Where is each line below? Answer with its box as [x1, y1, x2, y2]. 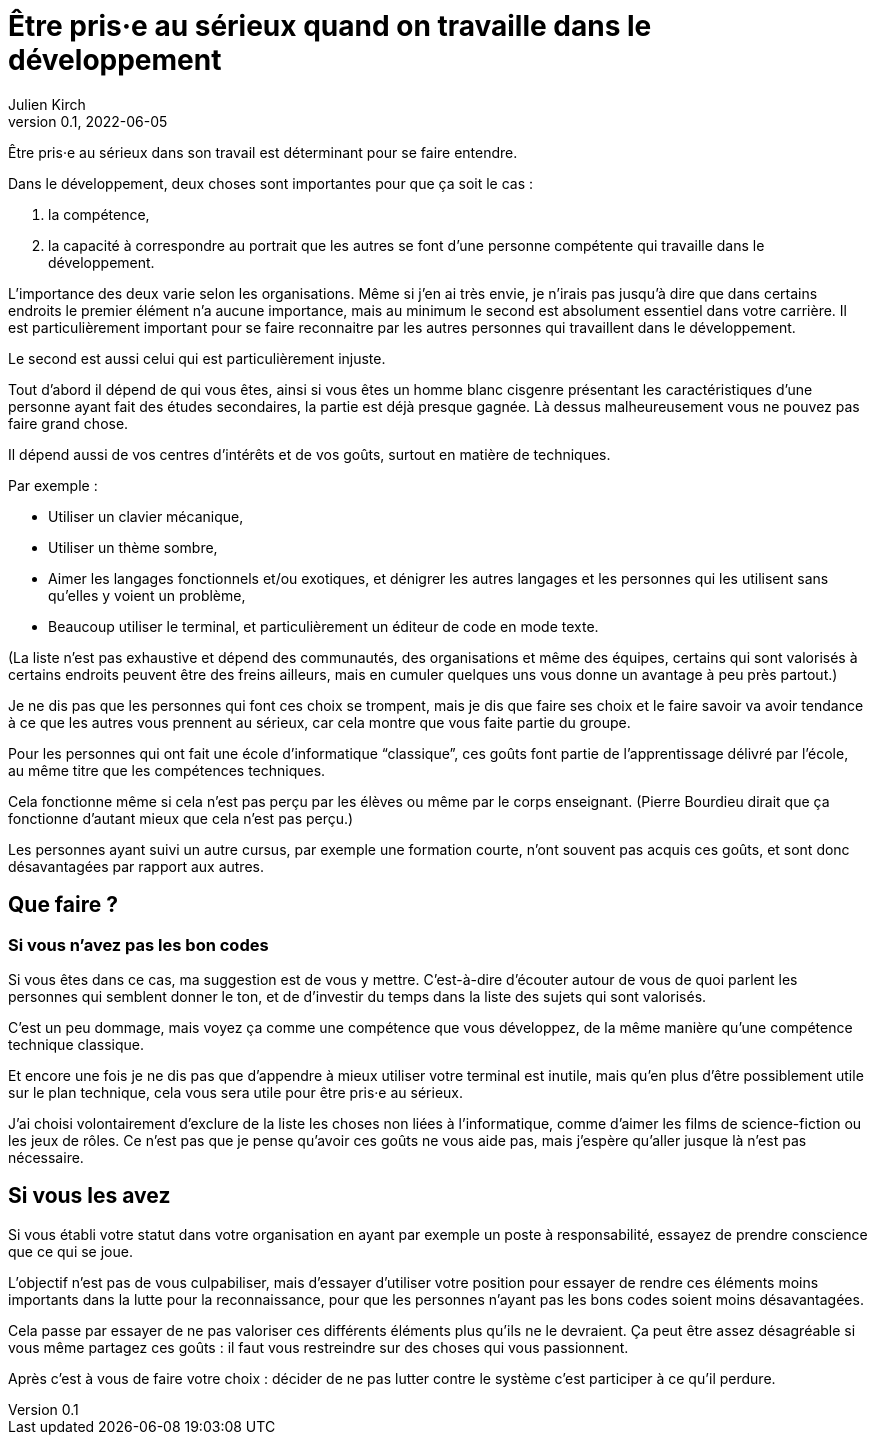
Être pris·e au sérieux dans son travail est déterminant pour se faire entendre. [8, 143, 518, 161]
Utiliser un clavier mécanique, [48, 507, 244, 525]
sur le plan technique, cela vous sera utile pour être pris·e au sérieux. [8, 1083, 463, 1101]
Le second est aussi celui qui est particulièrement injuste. [8, 349, 386, 367]
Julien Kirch [8, 95, 86, 113]
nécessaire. [8, 1148, 84, 1166]
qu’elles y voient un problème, [48, 586, 246, 604]
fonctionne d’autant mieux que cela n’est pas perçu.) [8, 809, 354, 827]
